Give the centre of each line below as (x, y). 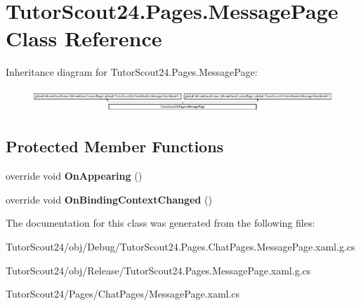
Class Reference (84, 38)
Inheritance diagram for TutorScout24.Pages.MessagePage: (132, 72)
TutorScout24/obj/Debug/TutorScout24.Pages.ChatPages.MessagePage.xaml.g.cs (180, 247)
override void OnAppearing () (74, 176)
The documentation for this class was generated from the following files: (160, 223)
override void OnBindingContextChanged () (109, 199)
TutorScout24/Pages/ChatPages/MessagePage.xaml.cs (123, 294)
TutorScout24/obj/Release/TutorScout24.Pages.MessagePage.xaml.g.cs (158, 270)
